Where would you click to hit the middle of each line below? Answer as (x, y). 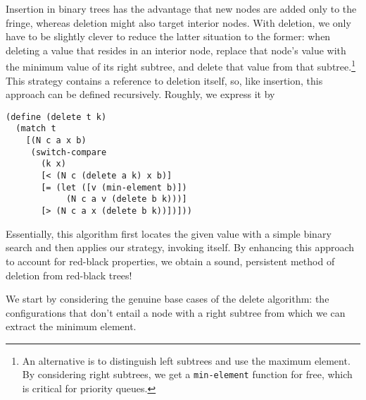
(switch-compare (69, 152)
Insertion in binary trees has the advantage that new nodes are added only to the (181, 8)
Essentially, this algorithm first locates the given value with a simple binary (169, 233)
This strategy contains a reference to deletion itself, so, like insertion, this (164, 80)
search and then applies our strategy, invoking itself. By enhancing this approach (180, 247)
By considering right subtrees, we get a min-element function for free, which (187, 374)
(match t (36, 129)
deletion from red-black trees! (69, 275)
